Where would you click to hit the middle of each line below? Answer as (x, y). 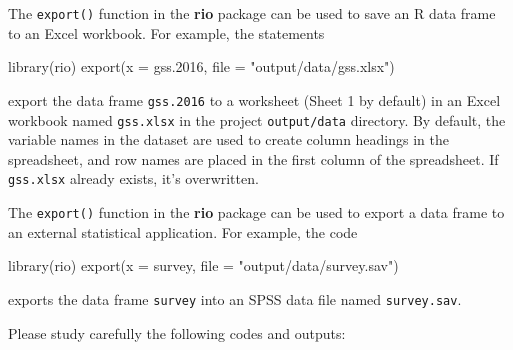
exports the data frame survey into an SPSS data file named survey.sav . (235, 298)
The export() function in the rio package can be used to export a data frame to (256, 212)
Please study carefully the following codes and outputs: (177, 332)
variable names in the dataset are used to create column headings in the (228, 139)
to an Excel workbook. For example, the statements (166, 32)
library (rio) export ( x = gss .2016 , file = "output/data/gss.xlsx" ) (201, 66)
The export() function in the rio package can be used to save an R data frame (252, 13)
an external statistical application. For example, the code (183, 231)
